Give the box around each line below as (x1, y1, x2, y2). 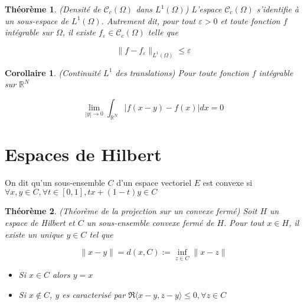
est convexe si (202, 176, 253, 188)
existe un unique (5, 228, 64, 240)
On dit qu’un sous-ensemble (5, 176, 105, 188)
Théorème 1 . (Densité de (5, 3, 101, 15)
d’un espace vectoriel (116, 176, 192, 188)
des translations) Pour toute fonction (115, 66, 249, 78)
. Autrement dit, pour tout (101, 14, 196, 27)
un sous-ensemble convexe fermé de (86, 216, 214, 228)
